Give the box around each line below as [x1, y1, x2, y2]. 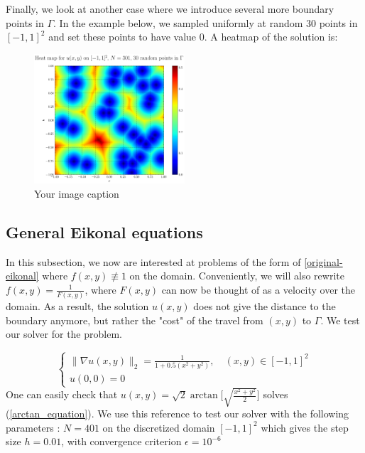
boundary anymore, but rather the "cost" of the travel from [6, 312, 263, 327]
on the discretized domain [102, 420, 215, 435]
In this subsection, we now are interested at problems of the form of [6, 254, 301, 269]
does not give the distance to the [193, 299, 336, 314]
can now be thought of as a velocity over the [161, 282, 355, 297]
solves [263, 387, 288, 402]
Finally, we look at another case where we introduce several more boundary [6, 1, 334, 16]
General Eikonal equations [6, 220, 203, 243]
